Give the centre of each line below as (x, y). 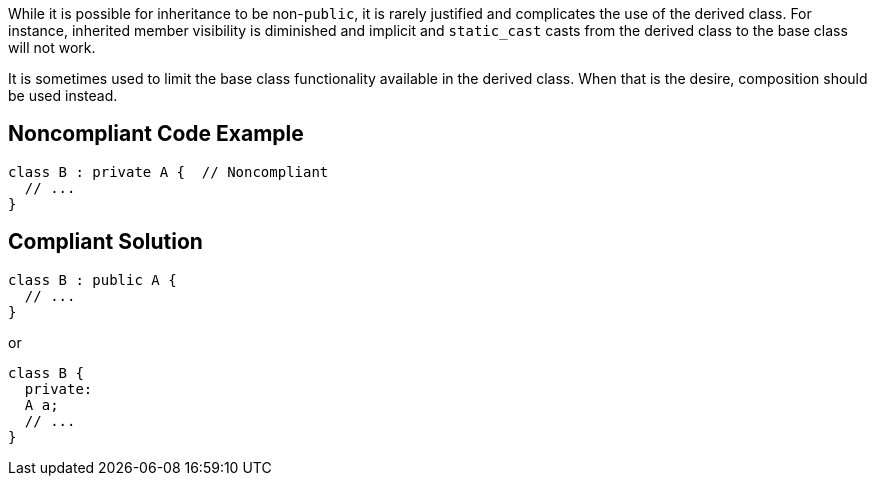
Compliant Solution (105, 242)
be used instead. (63, 95)
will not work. (52, 47)
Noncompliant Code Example (156, 134)
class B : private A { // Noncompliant (168, 171)
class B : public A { (92, 279)
